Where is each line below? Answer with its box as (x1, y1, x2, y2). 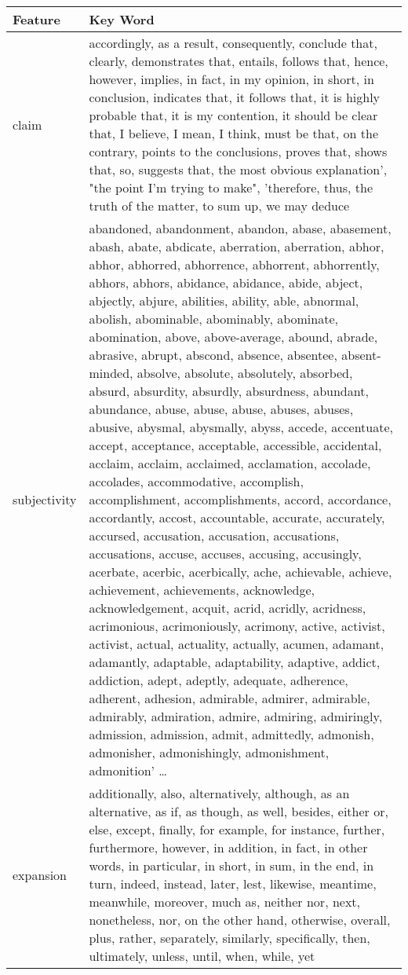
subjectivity (13, 490, 77, 508)
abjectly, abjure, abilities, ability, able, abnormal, (89, 291, 359, 310)
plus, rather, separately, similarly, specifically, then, (89, 929, 370, 947)
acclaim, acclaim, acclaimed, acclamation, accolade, (89, 454, 371, 472)
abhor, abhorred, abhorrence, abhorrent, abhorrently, (89, 255, 380, 273)
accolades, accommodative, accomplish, (89, 472, 304, 490)
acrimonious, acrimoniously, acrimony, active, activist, (89, 617, 385, 635)
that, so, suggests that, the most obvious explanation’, (89, 160, 388, 178)
